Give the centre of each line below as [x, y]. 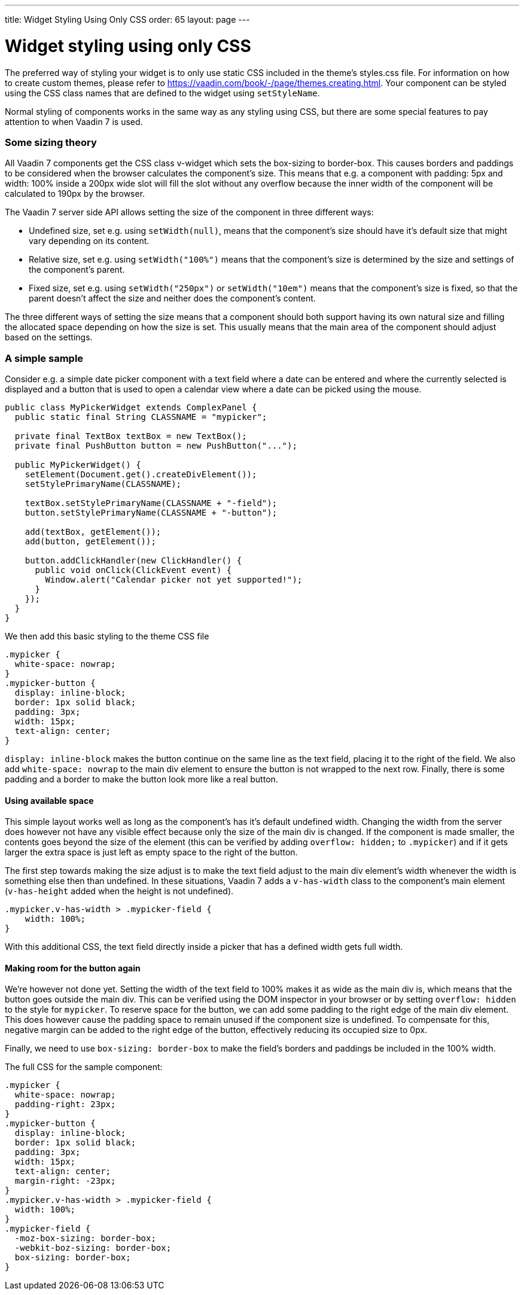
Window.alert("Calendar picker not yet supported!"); [174, 580]
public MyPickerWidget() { [78, 465]
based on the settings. [49, 337]
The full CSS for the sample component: [84, 1067]
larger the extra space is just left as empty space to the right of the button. [151, 852]
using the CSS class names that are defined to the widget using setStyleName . [162, 93]
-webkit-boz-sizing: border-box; [93, 1248]
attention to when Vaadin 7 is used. [74, 121]
